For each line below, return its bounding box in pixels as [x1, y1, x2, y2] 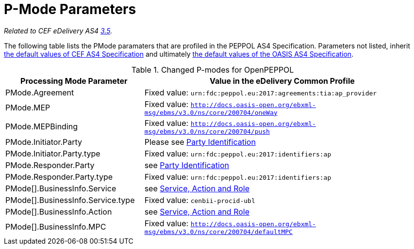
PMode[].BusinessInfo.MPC [5, 222, 106, 232]
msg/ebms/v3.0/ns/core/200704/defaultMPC [144, 228, 293, 235]
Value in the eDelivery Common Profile [209, 76, 355, 86]
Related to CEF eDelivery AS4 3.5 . [4, 26, 113, 35]
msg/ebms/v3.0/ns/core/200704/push [144, 127, 270, 135]
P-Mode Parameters [4, 1, 136, 17]
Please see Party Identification [144, 137, 256, 147]
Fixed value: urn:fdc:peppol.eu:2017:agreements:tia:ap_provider [144, 87, 377, 97]
